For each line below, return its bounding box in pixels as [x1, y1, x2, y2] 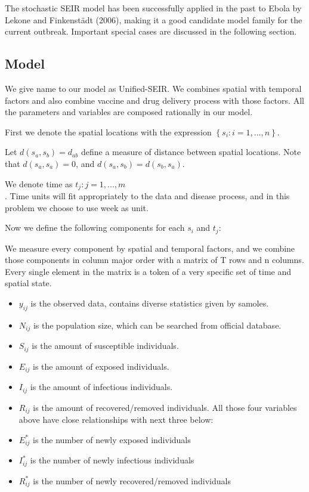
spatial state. [5, 277, 52, 289]
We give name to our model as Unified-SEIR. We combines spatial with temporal [5, 82, 302, 94]
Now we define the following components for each [5, 221, 185, 234]
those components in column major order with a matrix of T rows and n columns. [5, 253, 304, 266]
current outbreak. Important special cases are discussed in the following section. [5, 25, 297, 38]
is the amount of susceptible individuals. [32, 339, 179, 352]
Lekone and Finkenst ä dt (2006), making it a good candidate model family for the [5, 13, 302, 26]
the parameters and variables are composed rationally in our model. [5, 106, 253, 118]
